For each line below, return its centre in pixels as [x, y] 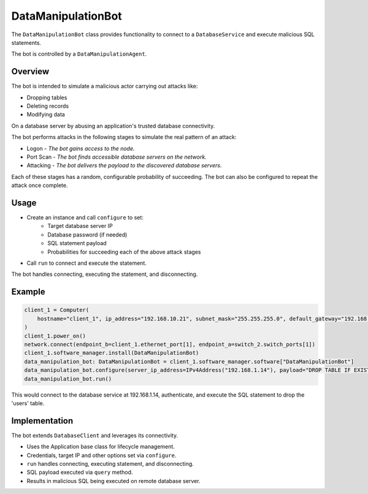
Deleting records [48, 106]
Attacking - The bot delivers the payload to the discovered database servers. [124, 165]
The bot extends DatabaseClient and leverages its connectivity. [94, 435]
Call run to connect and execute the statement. [87, 263]
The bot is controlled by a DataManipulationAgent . [79, 54]
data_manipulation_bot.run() [68, 379]
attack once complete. [40, 185]
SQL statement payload [77, 243]
